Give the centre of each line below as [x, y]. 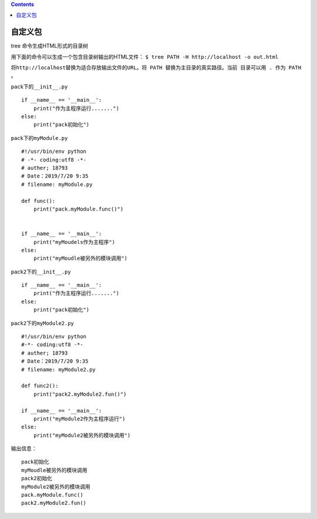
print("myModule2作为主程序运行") [79, 418]
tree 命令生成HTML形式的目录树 [49, 46]
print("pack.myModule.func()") [78, 209]
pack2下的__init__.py [41, 272]
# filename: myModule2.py [59, 369]
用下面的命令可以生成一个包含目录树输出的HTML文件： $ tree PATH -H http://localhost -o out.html [145, 56]
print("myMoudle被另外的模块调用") [80, 258]
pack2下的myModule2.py [43, 323]
